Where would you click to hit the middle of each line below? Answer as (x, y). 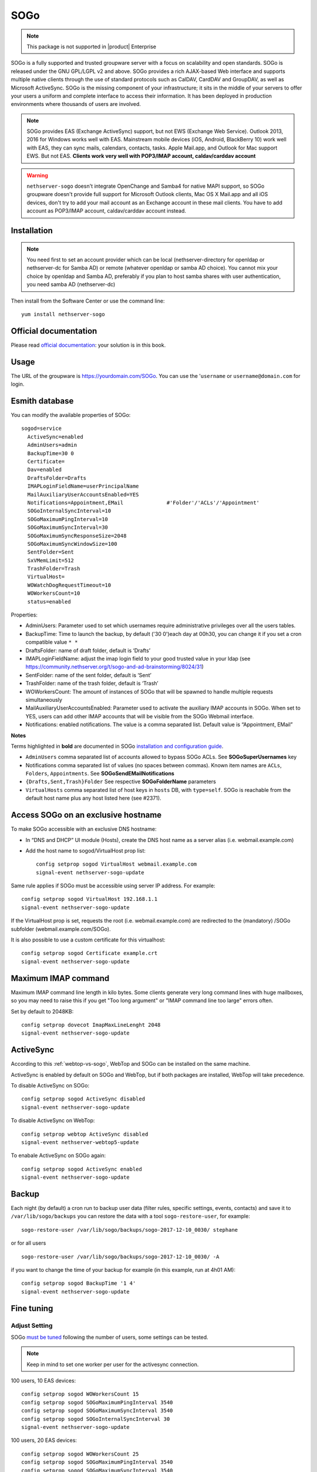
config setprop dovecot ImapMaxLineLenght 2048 (91, 1025)
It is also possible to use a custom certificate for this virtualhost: (88, 940)
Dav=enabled (44, 470)
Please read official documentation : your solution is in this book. (88, 345)
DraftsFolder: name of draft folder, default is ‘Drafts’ (88, 650)
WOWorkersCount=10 (54, 594)
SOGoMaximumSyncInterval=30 (68, 528)
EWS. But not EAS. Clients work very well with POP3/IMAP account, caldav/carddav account (141, 156)
